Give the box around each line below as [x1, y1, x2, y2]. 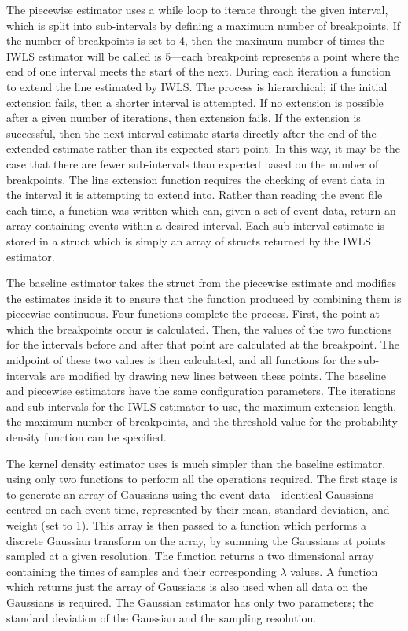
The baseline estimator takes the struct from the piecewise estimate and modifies [6, 275, 397, 291]
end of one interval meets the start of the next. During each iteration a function [6, 63, 391, 79]
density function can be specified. [6, 429, 167, 445]
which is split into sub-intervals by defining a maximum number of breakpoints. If [6, 17, 401, 33]
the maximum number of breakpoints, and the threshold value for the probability [6, 413, 398, 430]
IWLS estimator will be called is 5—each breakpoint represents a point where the [6, 47, 399, 64]
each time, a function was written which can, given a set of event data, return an [6, 201, 396, 218]
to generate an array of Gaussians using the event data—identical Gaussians [6, 485, 374, 502]
